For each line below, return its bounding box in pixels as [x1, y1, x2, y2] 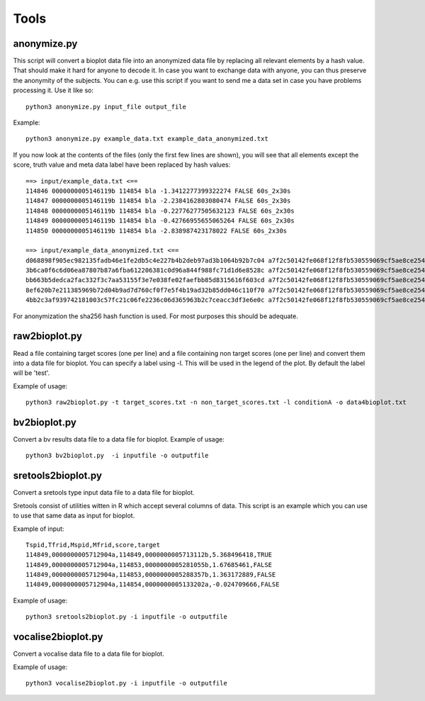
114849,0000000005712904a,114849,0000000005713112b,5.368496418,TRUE [25, 551, 273, 559]
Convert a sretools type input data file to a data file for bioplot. [13, 488, 195, 497]
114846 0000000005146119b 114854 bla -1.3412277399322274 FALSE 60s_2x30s [25, 186, 291, 195]
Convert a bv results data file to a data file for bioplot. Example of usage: [13, 435, 225, 444]
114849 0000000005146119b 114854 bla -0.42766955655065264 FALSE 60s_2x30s [25, 217, 295, 225]
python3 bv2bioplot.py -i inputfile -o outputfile [25, 452, 209, 460]
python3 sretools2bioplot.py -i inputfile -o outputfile [25, 613, 228, 621]
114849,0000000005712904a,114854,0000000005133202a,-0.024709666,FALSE [25, 581, 280, 588]
